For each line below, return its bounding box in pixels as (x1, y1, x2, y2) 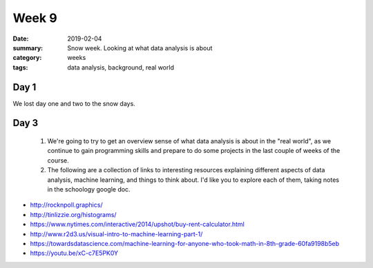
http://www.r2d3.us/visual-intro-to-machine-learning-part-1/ (30, 229, 203, 238)
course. (47, 156, 69, 165)
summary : (12, 43, 44, 52)
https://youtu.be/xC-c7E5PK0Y (30, 249, 119, 258)
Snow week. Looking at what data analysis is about (67, 43, 213, 52)
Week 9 (12, 10, 58, 25)
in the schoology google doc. (47, 185, 131, 193)
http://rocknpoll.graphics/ (30, 200, 103, 209)
